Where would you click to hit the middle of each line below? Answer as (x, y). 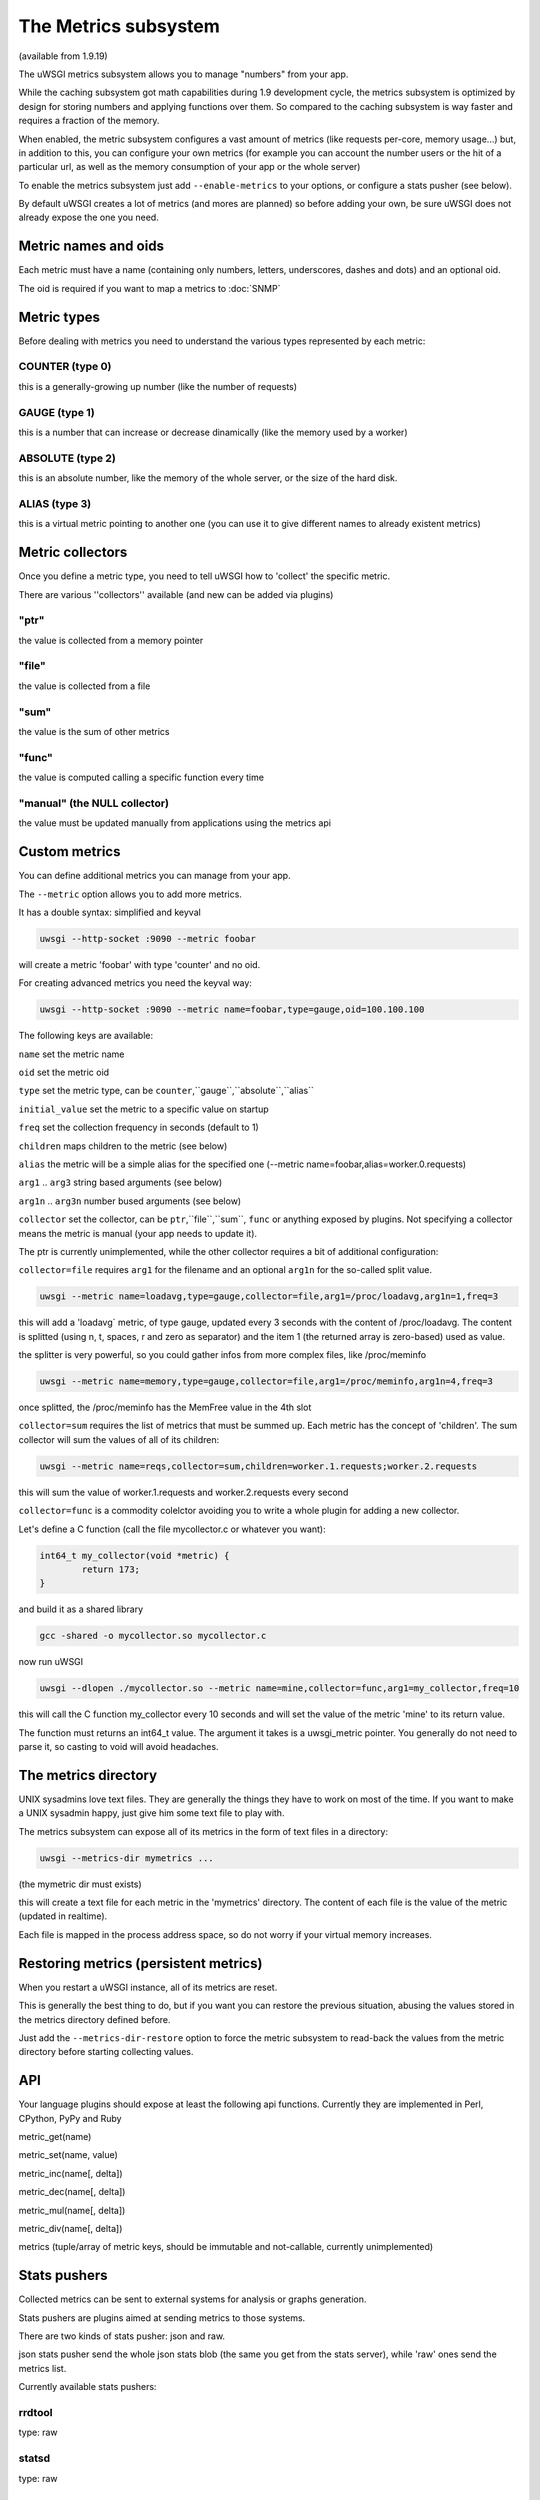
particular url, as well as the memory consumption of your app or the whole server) (189, 167)
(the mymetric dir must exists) (80, 1884)
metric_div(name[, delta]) (70, 2228)
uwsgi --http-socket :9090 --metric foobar (148, 938)
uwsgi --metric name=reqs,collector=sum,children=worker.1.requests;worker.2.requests (258, 1466)
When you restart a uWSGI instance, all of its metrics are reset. (148, 1987)
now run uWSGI (51, 1662)
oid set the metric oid (64, 1072)
